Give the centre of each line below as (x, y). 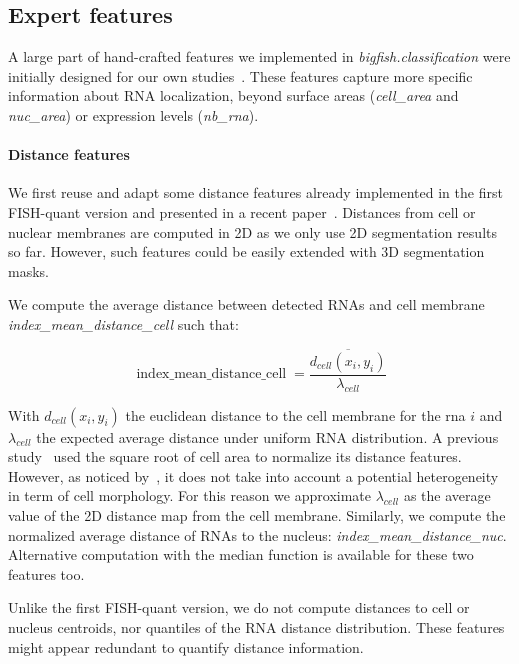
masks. (28, 270)
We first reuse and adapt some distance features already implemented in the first (255, 192)
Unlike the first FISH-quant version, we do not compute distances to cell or (239, 607)
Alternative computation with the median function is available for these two (241, 554)
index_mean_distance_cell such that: (123, 323)
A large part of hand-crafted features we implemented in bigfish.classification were (259, 56)
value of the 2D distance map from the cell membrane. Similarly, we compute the (257, 514)
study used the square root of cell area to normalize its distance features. (235, 456)
